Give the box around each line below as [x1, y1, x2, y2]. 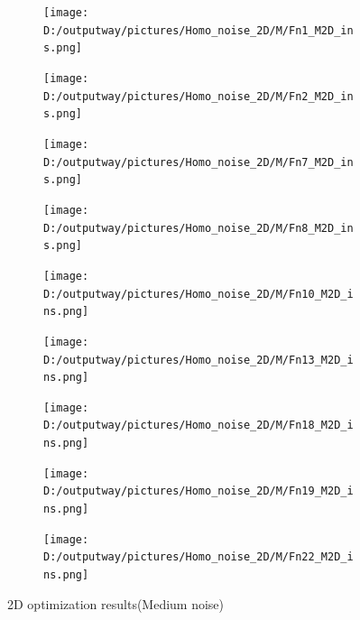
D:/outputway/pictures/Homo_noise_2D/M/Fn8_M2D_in [43, 221, 354, 235]
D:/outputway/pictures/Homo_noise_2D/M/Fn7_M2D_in [43, 155, 354, 169]
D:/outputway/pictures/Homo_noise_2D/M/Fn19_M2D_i [43, 485, 354, 498]
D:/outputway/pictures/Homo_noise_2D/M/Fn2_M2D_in [43, 89, 354, 103]
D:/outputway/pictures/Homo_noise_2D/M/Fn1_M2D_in [43, 23, 354, 37]
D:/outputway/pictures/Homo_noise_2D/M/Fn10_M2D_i [43, 287, 354, 301]
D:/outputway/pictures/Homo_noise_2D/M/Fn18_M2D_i [43, 419, 354, 432]
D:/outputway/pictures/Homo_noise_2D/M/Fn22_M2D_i [43, 551, 354, 564]
